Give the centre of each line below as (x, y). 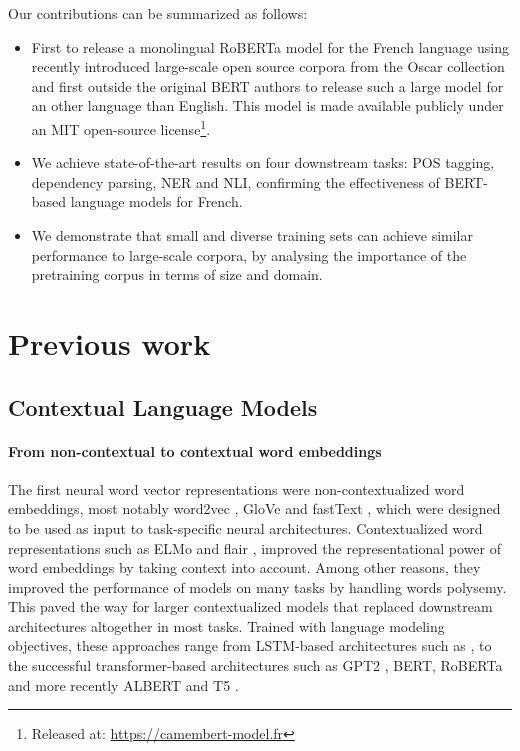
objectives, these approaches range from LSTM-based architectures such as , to (250, 645)
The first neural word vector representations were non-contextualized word (236, 488)
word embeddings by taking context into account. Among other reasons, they (244, 567)
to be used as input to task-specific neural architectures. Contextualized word (245, 527)
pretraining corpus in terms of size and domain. (177, 274)
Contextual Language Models (163, 406)
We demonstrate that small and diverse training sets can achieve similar (252, 235)
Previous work (109, 342)
